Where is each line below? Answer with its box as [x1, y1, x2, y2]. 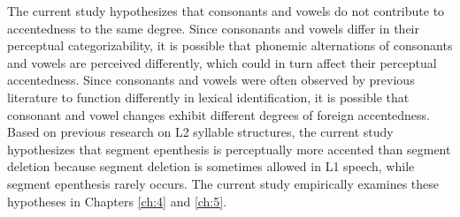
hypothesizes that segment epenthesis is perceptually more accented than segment [7, 139, 451, 158]
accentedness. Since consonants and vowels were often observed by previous [7, 71, 415, 89]
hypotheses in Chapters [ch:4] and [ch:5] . [7, 191, 227, 210]
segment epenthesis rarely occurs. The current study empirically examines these [7, 174, 439, 192]
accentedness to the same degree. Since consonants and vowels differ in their [7, 19, 420, 37]
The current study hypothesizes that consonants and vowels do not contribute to [7, 2, 445, 19]
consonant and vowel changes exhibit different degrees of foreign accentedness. [7, 105, 431, 123]
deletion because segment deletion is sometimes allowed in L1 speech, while [7, 157, 415, 176]
